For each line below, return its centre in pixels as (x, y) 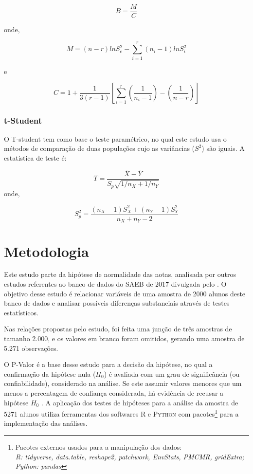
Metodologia (46, 251)
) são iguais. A (223, 148)
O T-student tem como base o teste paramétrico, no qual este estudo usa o (115, 138)
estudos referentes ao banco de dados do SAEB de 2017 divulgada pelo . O (115, 284)
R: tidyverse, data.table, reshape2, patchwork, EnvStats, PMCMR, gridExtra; (130, 456)
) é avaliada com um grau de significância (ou (172, 374)
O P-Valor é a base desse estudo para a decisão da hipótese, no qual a (108, 364)
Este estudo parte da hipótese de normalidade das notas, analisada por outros (120, 274)
